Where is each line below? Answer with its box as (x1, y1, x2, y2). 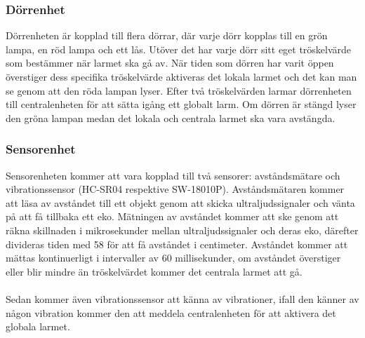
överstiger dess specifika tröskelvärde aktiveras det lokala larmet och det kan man (6, 69, 357, 83)
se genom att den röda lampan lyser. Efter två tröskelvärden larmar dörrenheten (6, 83, 352, 97)
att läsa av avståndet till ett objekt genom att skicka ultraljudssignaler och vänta (6, 195, 355, 210)
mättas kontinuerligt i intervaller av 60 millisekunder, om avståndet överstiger (6, 250, 341, 265)
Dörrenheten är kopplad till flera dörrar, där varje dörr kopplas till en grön (6, 28, 328, 43)
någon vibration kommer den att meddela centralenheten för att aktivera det (6, 305, 336, 320)
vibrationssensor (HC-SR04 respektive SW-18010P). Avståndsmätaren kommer (6, 182, 345, 196)
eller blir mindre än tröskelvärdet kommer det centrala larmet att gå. (6, 264, 303, 278)
